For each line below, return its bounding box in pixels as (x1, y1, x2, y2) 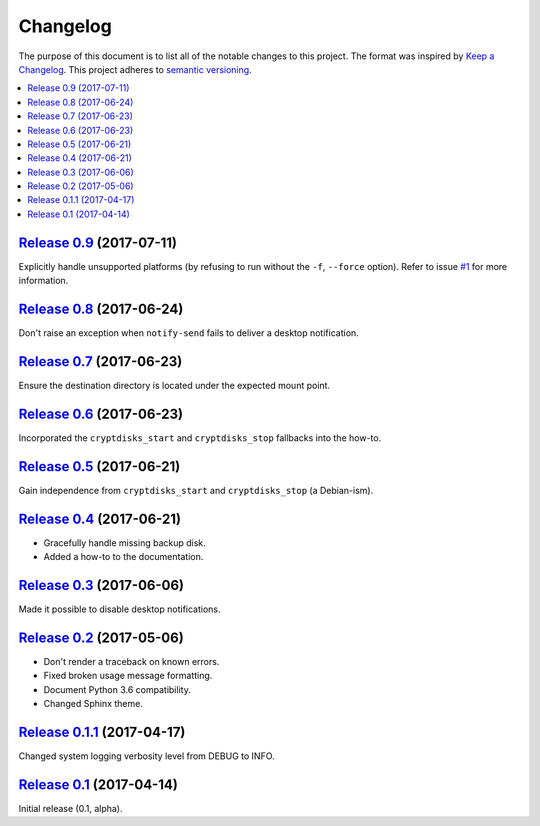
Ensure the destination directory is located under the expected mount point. (18, 379, 330, 391)
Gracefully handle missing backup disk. (43, 536, 207, 549)
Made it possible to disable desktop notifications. (18, 603, 221, 615)
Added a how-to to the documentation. (43, 551, 204, 563)
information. (18, 275, 69, 287)
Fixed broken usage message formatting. (43, 670, 213, 682)
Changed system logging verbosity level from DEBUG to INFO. (18, 750, 275, 762)
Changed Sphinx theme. (43, 698, 144, 710)
